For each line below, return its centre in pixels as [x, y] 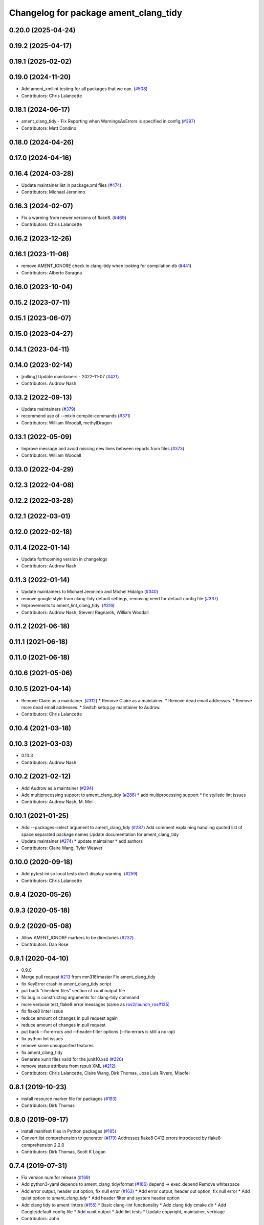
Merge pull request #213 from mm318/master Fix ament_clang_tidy [88, 977]
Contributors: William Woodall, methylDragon [66, 423]
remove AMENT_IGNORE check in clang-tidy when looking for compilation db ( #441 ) [106, 266]
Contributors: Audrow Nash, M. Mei [57, 802]
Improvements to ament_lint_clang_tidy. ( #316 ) [68, 606]
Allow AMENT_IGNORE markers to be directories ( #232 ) [77, 937]
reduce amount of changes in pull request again [69, 1018]
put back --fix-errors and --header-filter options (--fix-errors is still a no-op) [98, 1032]
